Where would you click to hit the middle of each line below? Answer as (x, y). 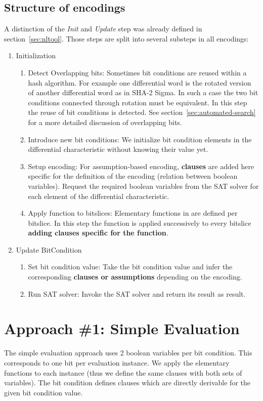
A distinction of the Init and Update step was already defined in (103, 29)
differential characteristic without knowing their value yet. (118, 149)
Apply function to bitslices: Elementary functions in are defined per (133, 213)
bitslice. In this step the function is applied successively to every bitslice (140, 223)
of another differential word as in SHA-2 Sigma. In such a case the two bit (143, 92)
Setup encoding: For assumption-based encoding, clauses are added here (141, 166)
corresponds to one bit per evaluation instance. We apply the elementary (117, 362)
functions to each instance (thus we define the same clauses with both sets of (123, 372)
